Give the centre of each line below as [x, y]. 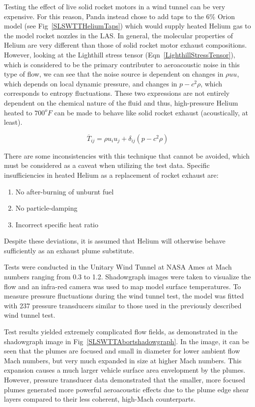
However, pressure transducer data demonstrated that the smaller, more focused [125, 380]
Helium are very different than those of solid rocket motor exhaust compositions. [126, 45]
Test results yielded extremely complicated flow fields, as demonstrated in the [121, 332]
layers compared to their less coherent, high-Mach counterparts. [100, 399]
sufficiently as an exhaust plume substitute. [69, 250]
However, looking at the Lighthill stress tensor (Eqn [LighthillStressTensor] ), [120, 54]
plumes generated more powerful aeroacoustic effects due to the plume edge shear [127, 389]
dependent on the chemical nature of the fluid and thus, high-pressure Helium [121, 102]
